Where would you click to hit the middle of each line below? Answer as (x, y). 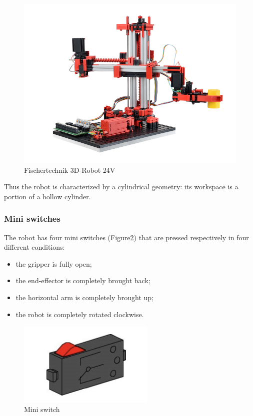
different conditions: (34, 247)
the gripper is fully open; (54, 263)
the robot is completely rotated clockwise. (80, 314)
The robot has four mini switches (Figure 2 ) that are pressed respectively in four (126, 237)
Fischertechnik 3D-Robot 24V (70, 170)
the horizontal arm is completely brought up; (84, 297)
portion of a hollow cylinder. (47, 196)
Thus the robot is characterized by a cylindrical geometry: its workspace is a (121, 187)
